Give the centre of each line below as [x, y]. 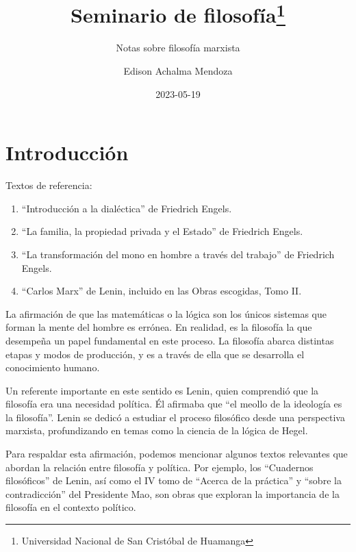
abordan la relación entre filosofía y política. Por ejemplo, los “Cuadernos [160, 467]
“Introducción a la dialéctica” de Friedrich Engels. [127, 208]
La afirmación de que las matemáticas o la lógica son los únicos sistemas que [166, 313]
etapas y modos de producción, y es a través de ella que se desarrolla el [155, 354]
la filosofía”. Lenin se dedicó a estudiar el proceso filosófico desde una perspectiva [175, 417]
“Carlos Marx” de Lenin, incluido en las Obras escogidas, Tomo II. [162, 291]
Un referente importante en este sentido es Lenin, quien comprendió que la [162, 390]
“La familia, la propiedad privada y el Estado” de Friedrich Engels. [162, 231]
